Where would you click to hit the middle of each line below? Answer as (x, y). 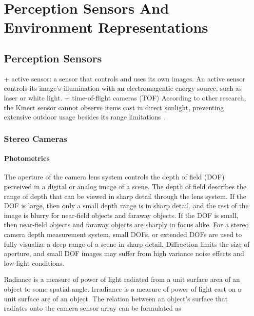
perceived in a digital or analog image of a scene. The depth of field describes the (125, 186)
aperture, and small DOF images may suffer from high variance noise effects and (124, 253)
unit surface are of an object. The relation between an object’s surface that (116, 298)
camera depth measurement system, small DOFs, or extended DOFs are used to (123, 234)
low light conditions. (34, 263)
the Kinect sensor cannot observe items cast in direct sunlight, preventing (114, 107)
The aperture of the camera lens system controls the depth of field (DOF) (114, 177)
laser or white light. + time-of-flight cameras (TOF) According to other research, (125, 97)
